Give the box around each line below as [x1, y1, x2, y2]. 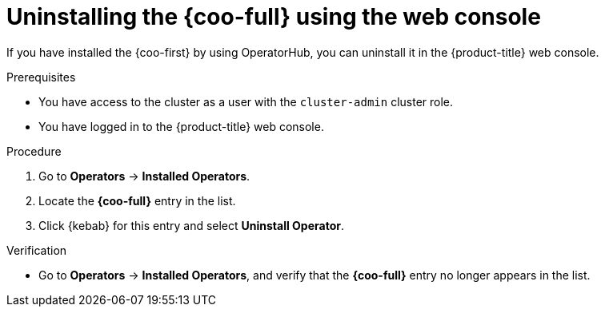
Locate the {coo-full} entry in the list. [38, 193, 236, 208]
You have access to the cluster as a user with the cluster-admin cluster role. [38, 94, 454, 109]
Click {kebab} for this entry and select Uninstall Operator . [38, 218, 345, 232]
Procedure [6, 144, 62, 158]
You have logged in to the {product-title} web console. [38, 119, 324, 133]
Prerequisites [6, 69, 76, 84]
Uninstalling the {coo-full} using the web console [6, 3, 541, 30]
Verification [6, 243, 67, 257]
